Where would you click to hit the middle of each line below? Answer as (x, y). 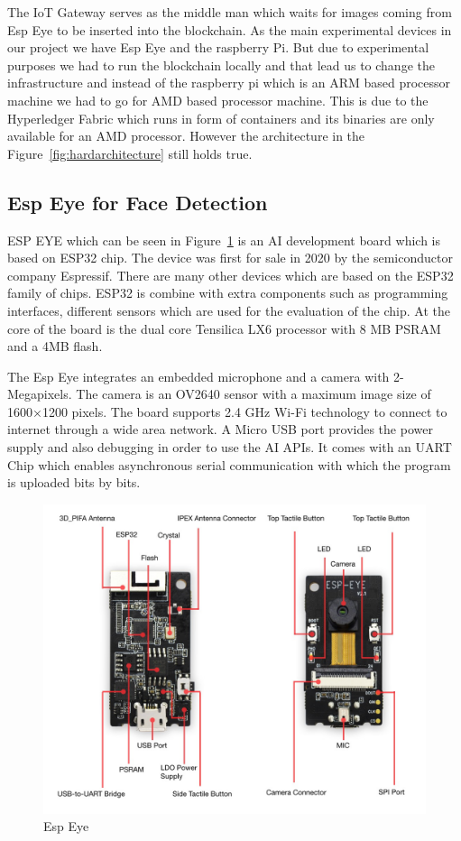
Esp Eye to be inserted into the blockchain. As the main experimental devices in (230, 29)
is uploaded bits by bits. (74, 482)
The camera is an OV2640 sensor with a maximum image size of (254, 394)
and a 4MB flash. (55, 346)
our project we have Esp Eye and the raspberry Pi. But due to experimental (218, 47)
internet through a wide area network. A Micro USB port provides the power (220, 429)
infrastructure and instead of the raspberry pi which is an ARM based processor (229, 83)
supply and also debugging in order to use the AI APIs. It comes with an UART (230, 447)
